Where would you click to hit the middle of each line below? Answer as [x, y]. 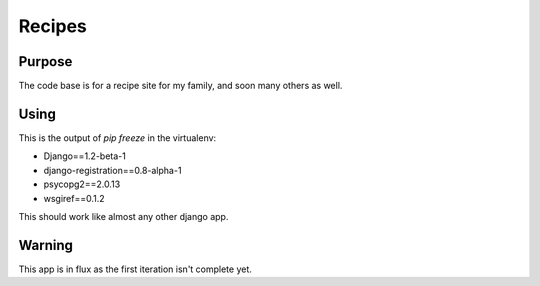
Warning [46, 245]
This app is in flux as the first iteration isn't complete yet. [135, 269]
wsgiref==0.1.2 [74, 198]
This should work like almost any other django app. [123, 216]
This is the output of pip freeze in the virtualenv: [117, 137]
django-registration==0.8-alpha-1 [112, 170]
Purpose [45, 61]
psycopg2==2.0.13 [82, 184]
